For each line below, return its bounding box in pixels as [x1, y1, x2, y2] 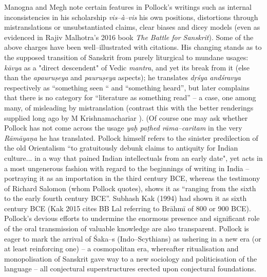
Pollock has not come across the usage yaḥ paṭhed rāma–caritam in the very [4, 122, 242, 133]
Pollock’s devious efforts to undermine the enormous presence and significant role [4, 213, 260, 224]
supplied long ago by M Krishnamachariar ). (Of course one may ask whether [4, 112, 248, 123]
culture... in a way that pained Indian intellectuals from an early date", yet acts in [4, 152, 263, 163]
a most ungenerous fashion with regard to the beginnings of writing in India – [4, 162, 250, 173]
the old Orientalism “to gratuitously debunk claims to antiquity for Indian [4, 142, 238, 153]
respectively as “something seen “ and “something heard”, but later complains [4, 82, 250, 93]
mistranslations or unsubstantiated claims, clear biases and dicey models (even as [4, 22, 260, 32]
